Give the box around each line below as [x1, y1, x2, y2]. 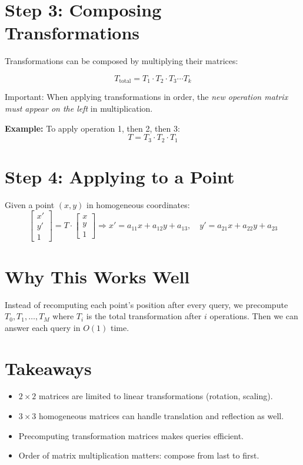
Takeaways [5, 356, 92, 380]
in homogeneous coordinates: [86, 198, 190, 210]
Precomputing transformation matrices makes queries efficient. [18, 429, 244, 441]
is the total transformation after [86, 310, 202, 322]
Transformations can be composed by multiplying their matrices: [5, 55, 238, 67]
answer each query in [5, 321, 81, 333]
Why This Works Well [5, 264, 190, 288]
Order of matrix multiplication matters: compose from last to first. [18, 449, 259, 461]
